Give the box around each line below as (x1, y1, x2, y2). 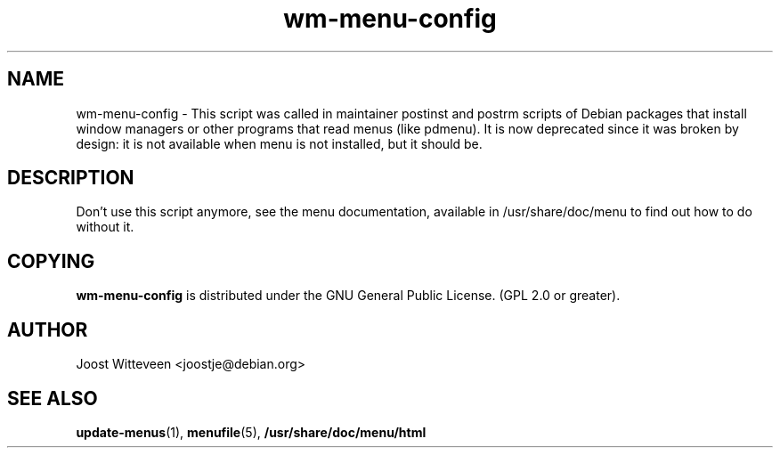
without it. (76, 219, 134, 235)
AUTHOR (7, 318, 88, 341)
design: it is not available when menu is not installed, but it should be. (76, 135, 483, 151)
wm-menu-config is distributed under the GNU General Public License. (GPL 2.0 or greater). (76, 288, 621, 304)
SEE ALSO (7, 386, 98, 410)
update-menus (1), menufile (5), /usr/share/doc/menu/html (76, 424, 427, 440)
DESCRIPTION (7, 167, 134, 190)
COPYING (7, 249, 95, 272)
